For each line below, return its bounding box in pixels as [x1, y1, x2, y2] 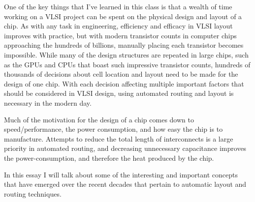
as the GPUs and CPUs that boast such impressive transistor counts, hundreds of [4, 59, 251, 69]
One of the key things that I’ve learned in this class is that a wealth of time [4, 1, 232, 11]
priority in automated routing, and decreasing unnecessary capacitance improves [4, 143, 247, 153]
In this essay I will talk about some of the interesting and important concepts [4, 169, 238, 179]
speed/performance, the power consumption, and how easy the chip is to [4, 124, 223, 134]
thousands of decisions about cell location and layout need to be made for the [4, 69, 238, 79]
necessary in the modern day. [4, 97, 92, 108]
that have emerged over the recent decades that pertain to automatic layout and [4, 179, 247, 189]
